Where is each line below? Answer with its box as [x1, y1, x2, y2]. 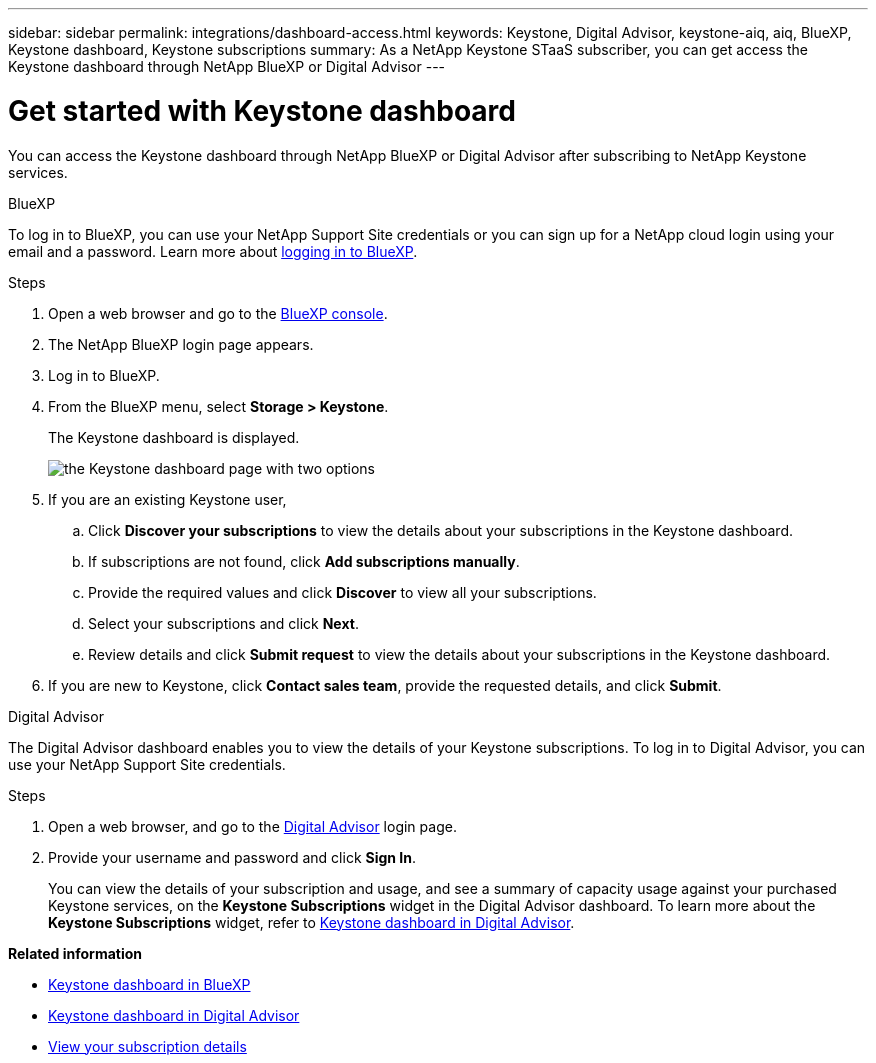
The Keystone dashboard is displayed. [48, 428, 300, 446]
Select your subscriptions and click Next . [88, 614, 359, 632]
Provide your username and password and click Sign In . [48, 848, 417, 866]
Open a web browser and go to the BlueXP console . [48, 304, 388, 322]
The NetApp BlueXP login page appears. [48, 335, 314, 353]
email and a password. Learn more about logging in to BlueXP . [8, 242, 418, 260]
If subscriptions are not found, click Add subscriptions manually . [88, 552, 520, 570]
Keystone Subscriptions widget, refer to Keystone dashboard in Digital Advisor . [48, 913, 575, 931]
